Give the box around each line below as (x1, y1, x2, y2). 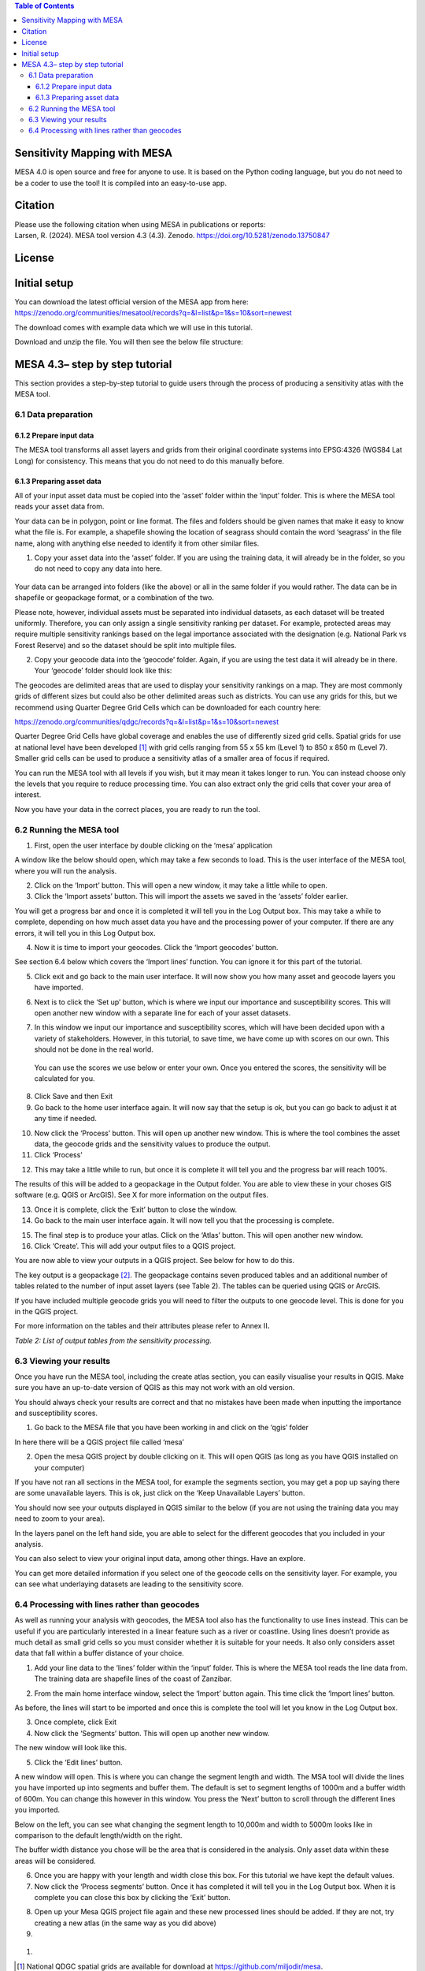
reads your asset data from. (14, 501, 105, 512)
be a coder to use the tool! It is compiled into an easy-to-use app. (14, 178, 227, 188)
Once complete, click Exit (34, 1717, 117, 1727)
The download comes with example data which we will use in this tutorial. (14, 322, 253, 332)
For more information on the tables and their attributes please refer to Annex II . (14, 1321, 271, 1331)
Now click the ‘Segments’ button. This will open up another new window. (34, 1728, 270, 1738)
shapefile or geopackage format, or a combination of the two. (14, 593, 214, 602)
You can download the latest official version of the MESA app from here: (14, 296, 249, 307)
